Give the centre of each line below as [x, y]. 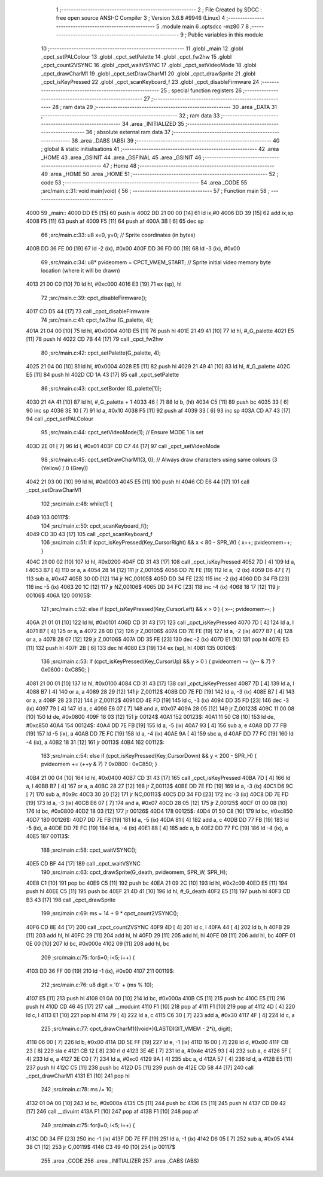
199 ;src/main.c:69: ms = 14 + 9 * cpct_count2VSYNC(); [110, 913]
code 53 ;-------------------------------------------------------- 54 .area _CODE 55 [144, 182]
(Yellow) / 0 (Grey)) [65, 468]
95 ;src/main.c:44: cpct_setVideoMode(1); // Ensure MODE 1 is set [122, 432]
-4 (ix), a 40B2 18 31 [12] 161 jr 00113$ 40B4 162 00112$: [95, 742]
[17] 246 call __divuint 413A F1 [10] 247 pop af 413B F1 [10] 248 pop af [112, 1112]
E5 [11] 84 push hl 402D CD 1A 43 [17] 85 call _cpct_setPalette [103, 375]
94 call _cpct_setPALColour [60, 419]
